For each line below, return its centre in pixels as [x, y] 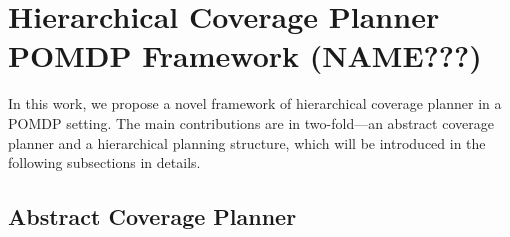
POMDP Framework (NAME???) [245, 55]
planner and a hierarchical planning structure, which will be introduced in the [247, 142]
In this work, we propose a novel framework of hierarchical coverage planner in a [255, 103]
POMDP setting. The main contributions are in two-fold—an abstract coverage [251, 122]
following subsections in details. [104, 162]
